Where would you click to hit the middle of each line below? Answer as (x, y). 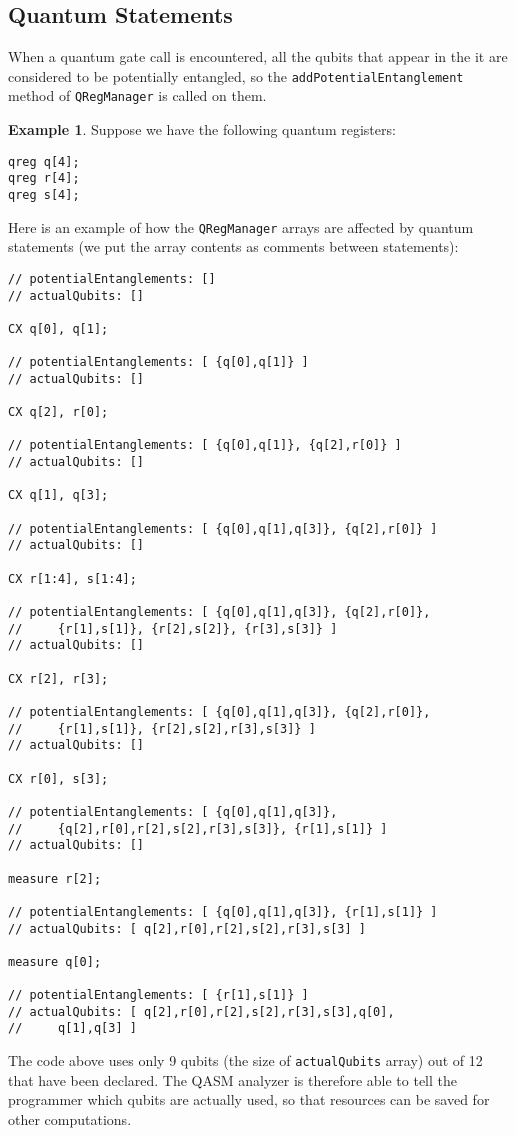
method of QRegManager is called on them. (137, 95)
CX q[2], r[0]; (58, 412)
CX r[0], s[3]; (58, 778)
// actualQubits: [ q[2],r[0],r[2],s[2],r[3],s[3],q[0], (201, 1011)
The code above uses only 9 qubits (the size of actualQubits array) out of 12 (245, 1060)
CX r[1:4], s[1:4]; (72, 578)
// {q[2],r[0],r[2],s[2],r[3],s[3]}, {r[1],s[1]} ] (198, 828)
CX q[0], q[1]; (58, 328)
